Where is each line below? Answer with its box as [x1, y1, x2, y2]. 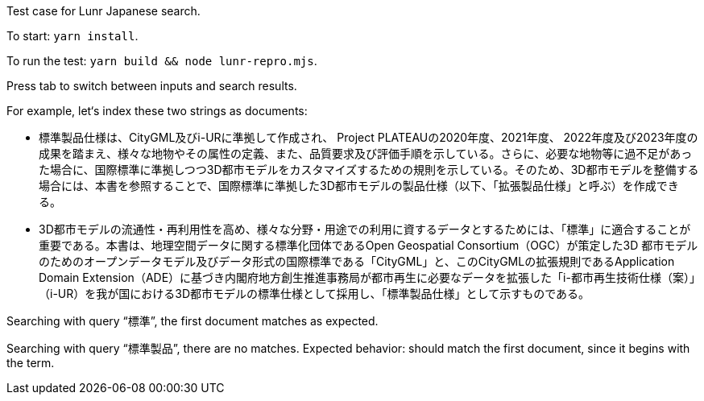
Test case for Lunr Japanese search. [6, 4, 201, 18]
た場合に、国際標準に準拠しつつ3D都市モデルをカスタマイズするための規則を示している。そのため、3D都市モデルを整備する [39, 163, 699, 176]
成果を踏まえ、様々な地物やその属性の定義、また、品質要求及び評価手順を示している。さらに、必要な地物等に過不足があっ [39, 147, 693, 160]
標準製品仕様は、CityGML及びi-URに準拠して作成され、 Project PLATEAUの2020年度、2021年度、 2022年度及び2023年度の [39, 130, 698, 144]
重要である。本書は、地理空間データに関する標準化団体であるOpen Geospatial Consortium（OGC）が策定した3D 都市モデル [39, 238, 698, 252]
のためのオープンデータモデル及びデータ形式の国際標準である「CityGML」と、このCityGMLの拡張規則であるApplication [39, 254, 675, 268]
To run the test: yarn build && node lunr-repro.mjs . [6, 54, 317, 68]
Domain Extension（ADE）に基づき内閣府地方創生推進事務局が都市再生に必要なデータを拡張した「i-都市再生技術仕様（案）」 [39, 271, 695, 284]
